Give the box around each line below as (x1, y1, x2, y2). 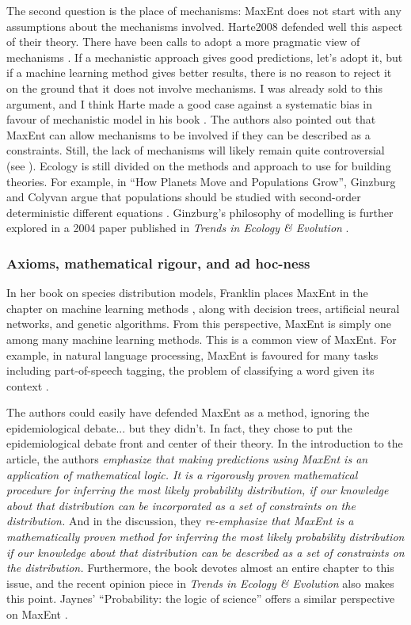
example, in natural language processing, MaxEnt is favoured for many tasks (6, 346, 379, 363)
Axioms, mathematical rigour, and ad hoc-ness (6, 253, 310, 272)
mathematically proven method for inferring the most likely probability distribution (6, 528, 405, 545)
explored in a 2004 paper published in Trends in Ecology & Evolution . (6, 219, 349, 236)
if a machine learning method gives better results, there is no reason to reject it (6, 64, 392, 81)
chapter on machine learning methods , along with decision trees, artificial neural (6, 299, 400, 316)
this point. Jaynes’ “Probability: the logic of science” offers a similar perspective (6, 590, 395, 607)
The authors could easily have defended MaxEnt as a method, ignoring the (6, 404, 370, 421)
